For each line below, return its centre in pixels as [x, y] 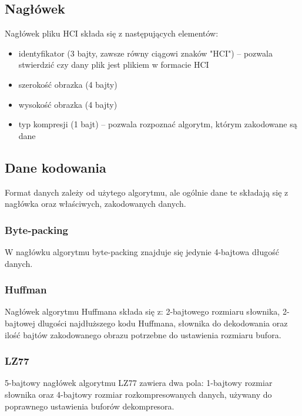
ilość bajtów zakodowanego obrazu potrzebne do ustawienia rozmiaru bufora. [143, 334]
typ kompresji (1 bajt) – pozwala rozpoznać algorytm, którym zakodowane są [158, 124]
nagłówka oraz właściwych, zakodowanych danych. [95, 204]
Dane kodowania [56, 167]
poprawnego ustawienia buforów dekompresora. [90, 406]
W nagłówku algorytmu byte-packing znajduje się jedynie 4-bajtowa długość [142, 251]
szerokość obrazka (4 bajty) [68, 84]
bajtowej [20, 323]
